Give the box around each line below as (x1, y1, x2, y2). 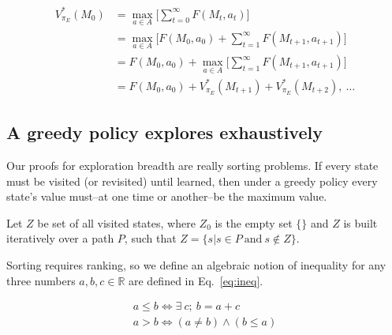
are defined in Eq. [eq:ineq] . (128, 272, 263, 288)
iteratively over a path (6, 230, 114, 247)
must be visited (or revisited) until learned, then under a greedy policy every (6, 172, 378, 189)
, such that (124, 230, 177, 247)
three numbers (6, 272, 76, 288)
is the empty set (215, 214, 293, 231)
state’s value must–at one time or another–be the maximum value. (6, 188, 327, 205)
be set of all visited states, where (37, 214, 196, 231)
